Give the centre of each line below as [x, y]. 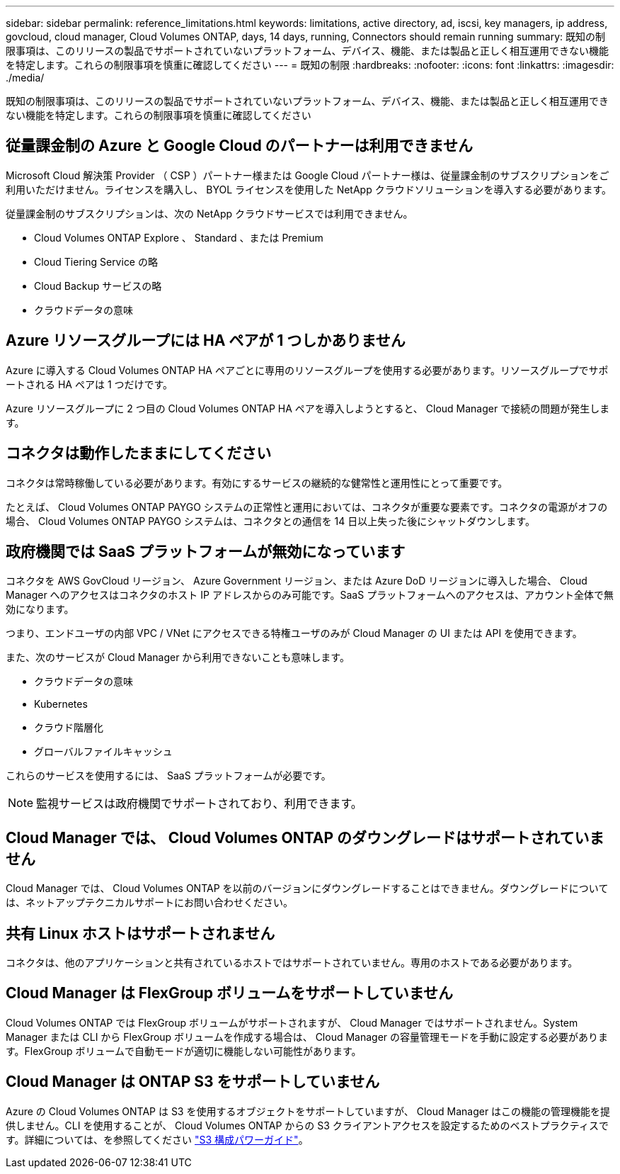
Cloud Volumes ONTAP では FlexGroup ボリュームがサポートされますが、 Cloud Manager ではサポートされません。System [292, 1022]
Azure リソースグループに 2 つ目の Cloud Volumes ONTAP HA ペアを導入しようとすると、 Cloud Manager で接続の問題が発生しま [308, 408]
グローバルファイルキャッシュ [103, 752]
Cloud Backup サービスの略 [98, 286]
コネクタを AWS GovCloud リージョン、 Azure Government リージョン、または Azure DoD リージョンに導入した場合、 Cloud [297, 581]
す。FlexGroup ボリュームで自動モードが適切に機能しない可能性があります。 [184, 1051]
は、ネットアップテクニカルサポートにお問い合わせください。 [149, 903]
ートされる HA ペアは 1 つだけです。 [90, 384]
